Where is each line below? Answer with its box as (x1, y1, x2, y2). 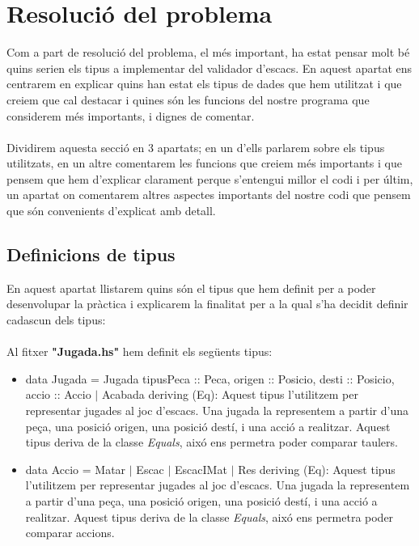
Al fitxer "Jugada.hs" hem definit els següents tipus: (6, 343, 273, 360)
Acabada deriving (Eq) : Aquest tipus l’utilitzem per (101, 386, 358, 403)
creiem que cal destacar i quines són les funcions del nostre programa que (6, 91, 370, 108)
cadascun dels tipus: (6, 311, 106, 328)
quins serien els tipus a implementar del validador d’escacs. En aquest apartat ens (6, 59, 413, 76)
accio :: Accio (25, 386, 91, 403)
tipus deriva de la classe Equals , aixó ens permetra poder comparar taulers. (25, 434, 398, 451)
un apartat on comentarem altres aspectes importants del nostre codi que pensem (6, 186, 411, 203)
